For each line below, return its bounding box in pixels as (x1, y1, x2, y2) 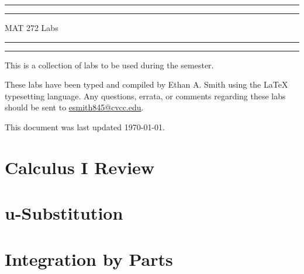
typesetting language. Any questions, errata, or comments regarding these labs (5, 89, 286, 102)
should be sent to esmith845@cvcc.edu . (5, 101, 144, 113)
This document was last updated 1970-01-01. (5, 120, 165, 133)
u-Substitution (5, 201, 123, 225)
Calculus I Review (5, 155, 155, 179)
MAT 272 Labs (5, 22, 58, 33)
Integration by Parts (5, 247, 173, 270)
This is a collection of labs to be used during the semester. (5, 58, 214, 71)
